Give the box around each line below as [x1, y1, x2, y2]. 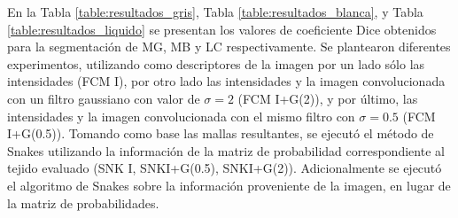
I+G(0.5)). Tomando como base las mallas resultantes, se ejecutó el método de [7, 124, 434, 143]
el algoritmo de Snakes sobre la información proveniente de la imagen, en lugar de [7, 175, 451, 194]
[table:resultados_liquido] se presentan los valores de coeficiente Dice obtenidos [7, 19, 437, 38]
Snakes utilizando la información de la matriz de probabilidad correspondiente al [7, 141, 445, 160]
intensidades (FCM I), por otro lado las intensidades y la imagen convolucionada [7, 72, 446, 90]
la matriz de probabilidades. [7, 193, 159, 212]
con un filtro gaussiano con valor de [7, 89, 200, 107]
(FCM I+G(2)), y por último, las [237, 89, 418, 107]
